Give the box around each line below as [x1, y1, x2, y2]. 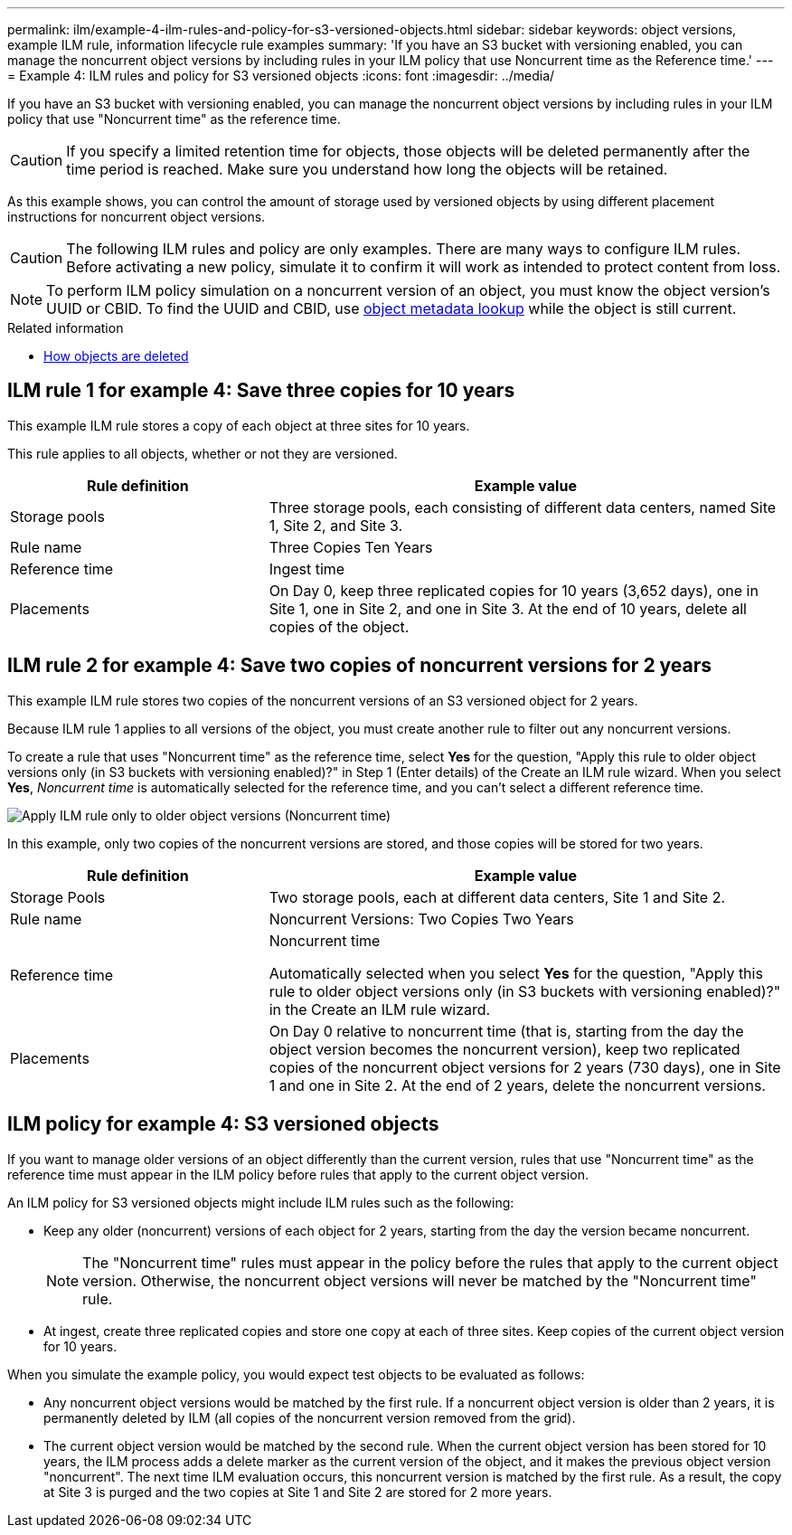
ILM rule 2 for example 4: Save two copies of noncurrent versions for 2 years [7, 654, 712, 677]
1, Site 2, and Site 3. [269, 516, 403, 535]
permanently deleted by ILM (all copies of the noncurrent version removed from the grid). [43, 1409, 576, 1426]
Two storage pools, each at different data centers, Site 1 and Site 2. [269, 887, 726, 906]
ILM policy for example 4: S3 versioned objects [7, 1113, 439, 1136]
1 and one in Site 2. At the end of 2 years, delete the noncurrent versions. [269, 1075, 766, 1094]
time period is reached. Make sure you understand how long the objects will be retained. [66, 160, 668, 178]
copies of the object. [269, 617, 410, 636]
